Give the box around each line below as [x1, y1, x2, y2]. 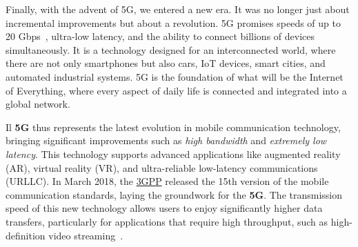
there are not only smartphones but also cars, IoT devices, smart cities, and [6, 56, 326, 70]
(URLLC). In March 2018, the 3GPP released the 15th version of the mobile [6, 174, 329, 188]
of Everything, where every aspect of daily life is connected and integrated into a [6, 83, 347, 97]
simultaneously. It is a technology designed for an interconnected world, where [6, 42, 336, 57]
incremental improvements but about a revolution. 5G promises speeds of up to [6, 15, 341, 30]
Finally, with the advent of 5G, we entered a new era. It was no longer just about [6, 2, 350, 16]
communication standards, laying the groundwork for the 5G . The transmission [6, 187, 343, 201]
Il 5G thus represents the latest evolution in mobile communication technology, [6, 119, 341, 134]
